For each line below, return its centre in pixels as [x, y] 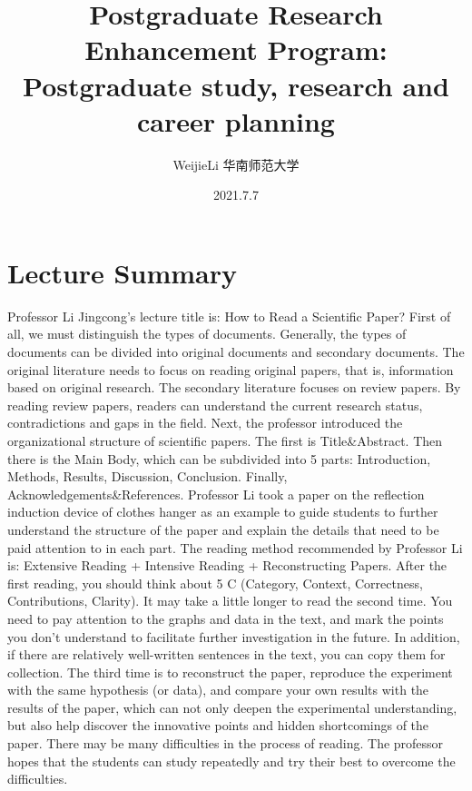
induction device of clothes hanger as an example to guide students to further [223, 512]
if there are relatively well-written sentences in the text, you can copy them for [226, 654]
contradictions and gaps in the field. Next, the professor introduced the [205, 423]
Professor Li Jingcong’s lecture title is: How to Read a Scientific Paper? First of [229, 316]
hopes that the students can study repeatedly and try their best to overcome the [231, 761]
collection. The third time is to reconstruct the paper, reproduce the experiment [230, 672]
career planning [236, 120]
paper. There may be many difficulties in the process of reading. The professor [226, 743]
